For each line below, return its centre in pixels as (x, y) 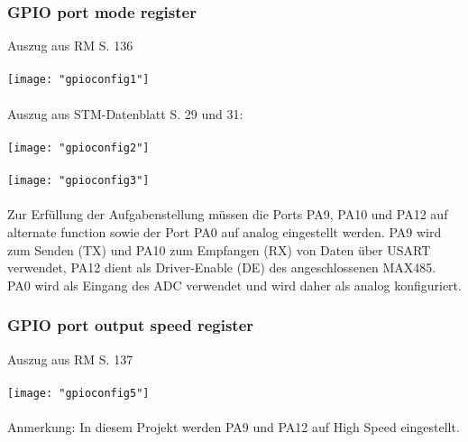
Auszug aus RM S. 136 (70, 46)
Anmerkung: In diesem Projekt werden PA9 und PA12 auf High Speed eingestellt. (234, 426)
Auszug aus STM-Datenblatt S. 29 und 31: (125, 113)
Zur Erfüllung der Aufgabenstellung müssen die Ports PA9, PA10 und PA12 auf (228, 214)
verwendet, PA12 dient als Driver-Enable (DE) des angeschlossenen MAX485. (222, 267)
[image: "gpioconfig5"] (78, 393)
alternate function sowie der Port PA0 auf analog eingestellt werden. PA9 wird (225, 231)
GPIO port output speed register (131, 325)
